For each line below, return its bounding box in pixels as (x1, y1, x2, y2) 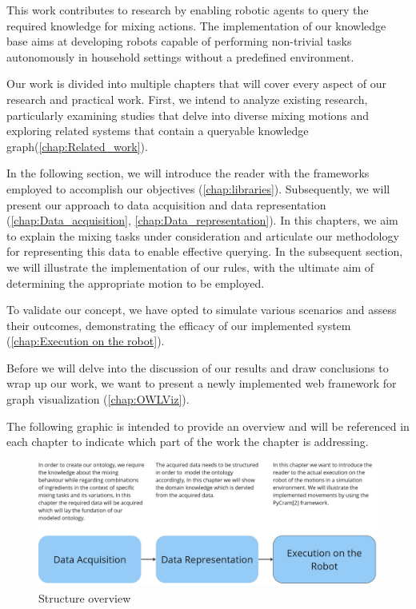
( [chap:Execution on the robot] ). (6, 332, 165, 349)
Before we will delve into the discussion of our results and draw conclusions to (6, 359, 389, 376)
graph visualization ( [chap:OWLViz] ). (6, 391, 190, 408)
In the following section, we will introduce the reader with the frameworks (6, 165, 370, 181)
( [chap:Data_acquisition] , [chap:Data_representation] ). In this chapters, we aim (6, 212, 398, 229)
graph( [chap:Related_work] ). (6, 137, 148, 154)
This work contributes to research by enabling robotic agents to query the (6, 2, 369, 18)
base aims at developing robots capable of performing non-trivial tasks (6, 33, 352, 50)
